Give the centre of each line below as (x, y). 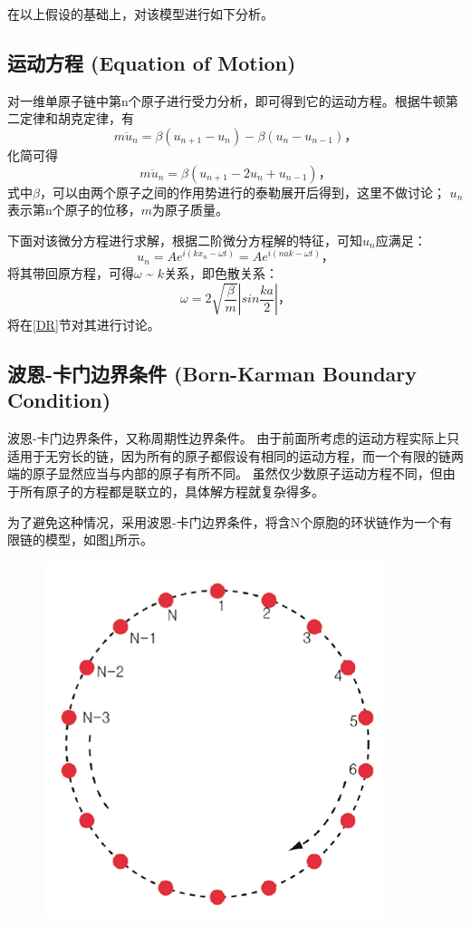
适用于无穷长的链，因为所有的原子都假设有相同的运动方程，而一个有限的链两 (235, 455)
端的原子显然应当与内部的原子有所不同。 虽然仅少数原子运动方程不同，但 (225, 473)
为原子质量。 (191, 210)
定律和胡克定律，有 (77, 118)
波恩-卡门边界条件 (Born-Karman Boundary (212, 374)
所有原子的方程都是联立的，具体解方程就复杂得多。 (172, 491)
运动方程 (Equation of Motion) (152, 62)
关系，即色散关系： (221, 272)
